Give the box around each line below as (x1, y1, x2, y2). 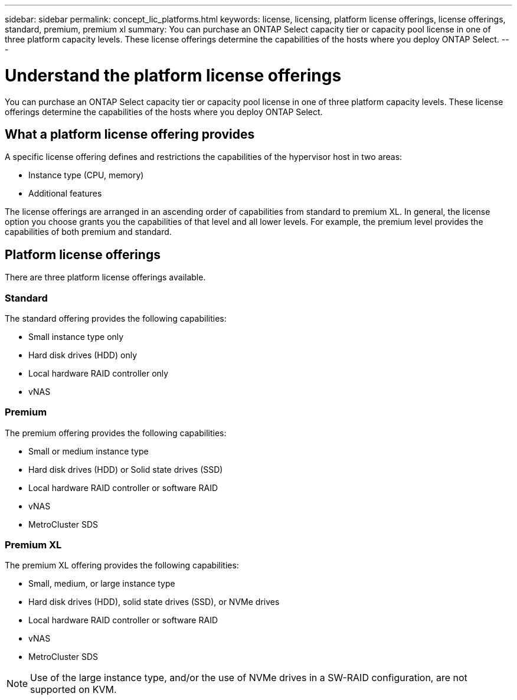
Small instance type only (28, 331, 124, 342)
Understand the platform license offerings (5, 65, 342, 86)
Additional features (28, 188, 102, 199)
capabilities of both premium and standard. (5, 227, 172, 237)
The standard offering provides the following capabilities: (5, 313, 227, 323)
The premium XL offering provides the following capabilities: (5, 560, 239, 571)
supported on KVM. (30, 683, 117, 696)
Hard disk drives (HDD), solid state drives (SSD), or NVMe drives (28, 597, 280, 607)
